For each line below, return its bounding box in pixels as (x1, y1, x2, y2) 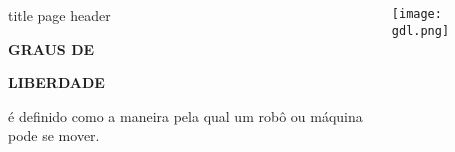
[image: (391, 7, 442, 21)
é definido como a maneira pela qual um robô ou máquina (8, 105, 363, 126)
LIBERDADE (8, 72, 105, 93)
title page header (8, 5, 111, 25)
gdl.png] (391, 23, 450, 38)
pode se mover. (8, 125, 100, 146)
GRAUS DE (8, 38, 95, 59)
